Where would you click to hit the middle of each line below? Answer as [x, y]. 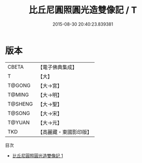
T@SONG [19, 113]
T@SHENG [20, 104]
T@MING [18, 94]
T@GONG [19, 85]
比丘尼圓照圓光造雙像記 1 [37, 156]
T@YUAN [19, 122]
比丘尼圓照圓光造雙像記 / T [83, 10]
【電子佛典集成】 [57, 67]
